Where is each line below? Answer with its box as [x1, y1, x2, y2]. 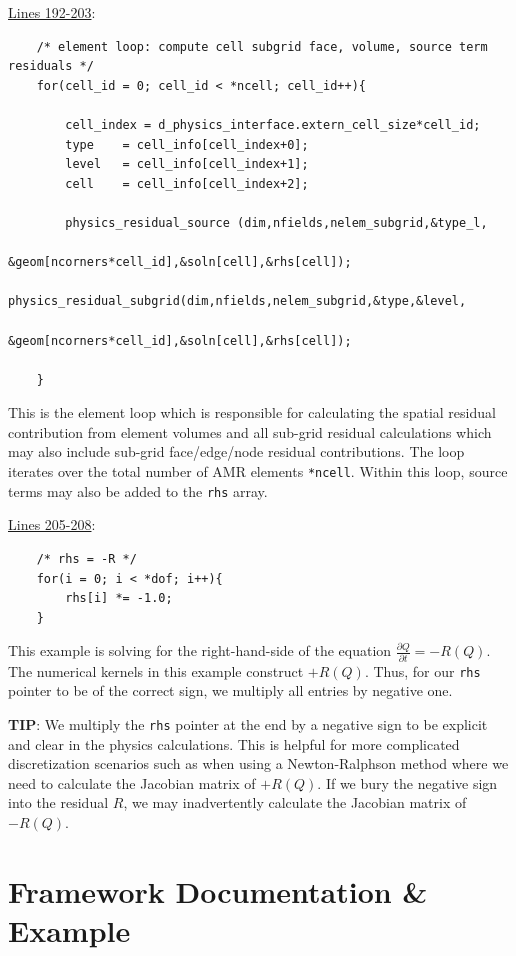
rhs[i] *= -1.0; [65, 591, 173, 606]
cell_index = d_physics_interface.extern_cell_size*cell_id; [65, 117, 481, 132]
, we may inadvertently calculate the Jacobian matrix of [123, 792, 467, 813]
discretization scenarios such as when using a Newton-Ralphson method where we [8, 753, 509, 774]
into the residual [8, 792, 109, 813]
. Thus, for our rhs [364, 660, 481, 681]
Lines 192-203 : [8, 2, 96, 22]
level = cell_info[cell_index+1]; [65, 157, 309, 172]
